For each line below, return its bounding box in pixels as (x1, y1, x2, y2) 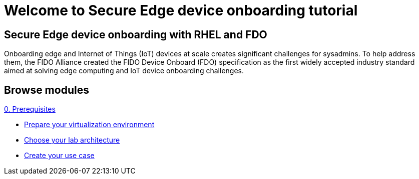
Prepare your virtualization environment (24, 120, 155, 129)
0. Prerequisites (4, 105, 56, 114)
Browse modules (4, 83, 89, 96)
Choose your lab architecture (24, 136, 120, 145)
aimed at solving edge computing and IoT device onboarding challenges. (4, 66, 244, 75)
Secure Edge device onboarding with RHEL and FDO (4, 28, 267, 41)
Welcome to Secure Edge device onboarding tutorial (4, 2, 358, 19)
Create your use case (24, 151, 95, 160)
